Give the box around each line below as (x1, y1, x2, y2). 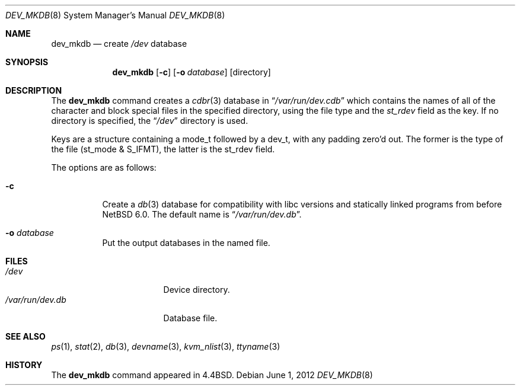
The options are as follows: (51, 162, 157, 172)
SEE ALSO (5, 331, 46, 341)
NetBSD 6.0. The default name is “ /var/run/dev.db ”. (102, 209, 302, 219)
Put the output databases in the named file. (102, 238, 270, 248)
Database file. (163, 313, 218, 323)
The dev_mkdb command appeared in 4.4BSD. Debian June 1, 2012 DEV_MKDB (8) (51, 370, 373, 380)
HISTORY (5, 360, 43, 370)
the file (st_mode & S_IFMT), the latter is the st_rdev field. (51, 144, 275, 154)
